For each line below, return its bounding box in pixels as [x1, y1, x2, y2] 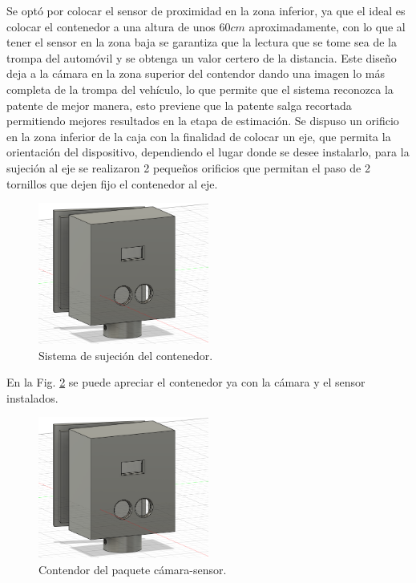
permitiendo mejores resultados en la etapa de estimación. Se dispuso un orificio [6, 112, 399, 129]
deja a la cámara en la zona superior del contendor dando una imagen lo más [6, 65, 386, 82]
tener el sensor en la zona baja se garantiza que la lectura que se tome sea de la [6, 34, 397, 51]
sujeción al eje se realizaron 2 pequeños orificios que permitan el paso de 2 [6, 159, 370, 176]
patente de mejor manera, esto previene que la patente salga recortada [6, 96, 352, 113]
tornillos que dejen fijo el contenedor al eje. [6, 175, 218, 192]
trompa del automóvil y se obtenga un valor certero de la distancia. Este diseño [6, 49, 397, 66]
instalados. [6, 389, 59, 406]
